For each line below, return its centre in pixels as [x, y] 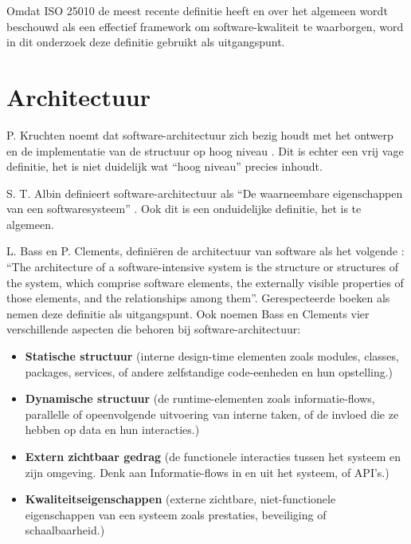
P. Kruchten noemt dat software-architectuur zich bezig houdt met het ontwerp [200, 134]
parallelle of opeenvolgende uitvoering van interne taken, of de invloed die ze [212, 414]
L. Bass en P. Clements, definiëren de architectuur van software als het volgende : [205, 251]
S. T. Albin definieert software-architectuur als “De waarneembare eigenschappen [205, 193]
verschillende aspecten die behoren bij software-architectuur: [154, 329]
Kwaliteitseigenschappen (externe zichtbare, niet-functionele [180, 499]
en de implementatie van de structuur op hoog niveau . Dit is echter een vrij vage [205, 150]
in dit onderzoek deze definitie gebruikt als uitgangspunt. [146, 42]
